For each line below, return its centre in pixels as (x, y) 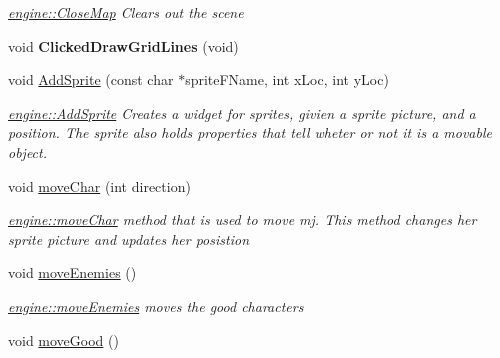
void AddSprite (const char (91, 79)
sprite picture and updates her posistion (128, 238)
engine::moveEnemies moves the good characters (156, 305)
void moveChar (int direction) (99, 185)
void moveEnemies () (72, 272)
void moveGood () (63, 339)
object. (28, 151)
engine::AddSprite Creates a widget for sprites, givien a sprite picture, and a (242, 112)
